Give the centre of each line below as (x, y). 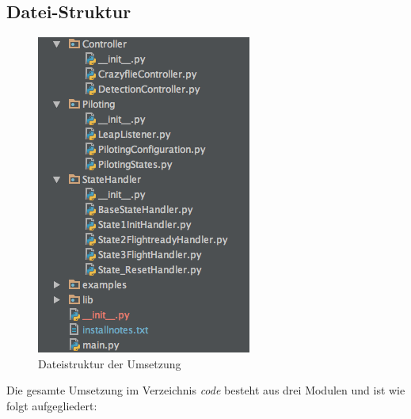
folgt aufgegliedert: (52, 405)
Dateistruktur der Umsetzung (110, 363)
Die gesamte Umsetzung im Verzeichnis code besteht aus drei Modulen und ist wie (206, 390)
